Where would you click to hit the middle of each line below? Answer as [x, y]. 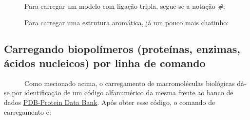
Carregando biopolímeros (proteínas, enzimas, [122, 48]
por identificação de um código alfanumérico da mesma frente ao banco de [123, 93]
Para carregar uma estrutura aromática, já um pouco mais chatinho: [126, 22]
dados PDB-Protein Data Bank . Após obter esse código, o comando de [110, 102]
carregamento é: [28, 111]
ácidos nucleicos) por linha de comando [105, 62]
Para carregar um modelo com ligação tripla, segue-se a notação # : [125, 6]
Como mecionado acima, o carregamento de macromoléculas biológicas [129, 83]
